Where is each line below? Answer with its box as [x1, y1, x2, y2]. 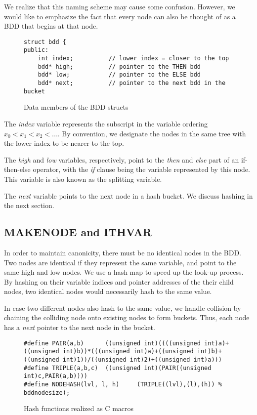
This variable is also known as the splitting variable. [4, 173, 162, 184]
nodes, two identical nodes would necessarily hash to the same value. [4, 286, 212, 296]
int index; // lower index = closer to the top [38, 55, 229, 62]
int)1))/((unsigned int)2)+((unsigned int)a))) [62, 356, 222, 363]
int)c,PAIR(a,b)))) [24, 373, 87, 380]
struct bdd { [24, 38, 66, 45]
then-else [4, 164, 31, 174]
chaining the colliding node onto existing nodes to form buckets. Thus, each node [4, 312, 250, 323]
